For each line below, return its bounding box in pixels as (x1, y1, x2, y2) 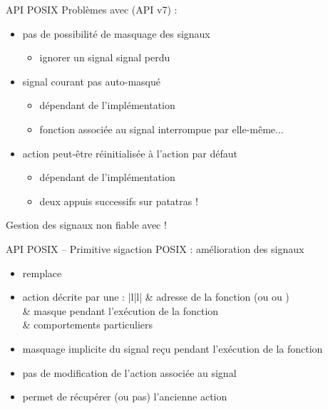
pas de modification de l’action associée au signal (22, 365, 237, 380)
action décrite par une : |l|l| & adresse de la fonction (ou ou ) (22, 289, 289, 304)
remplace (22, 265, 62, 280)
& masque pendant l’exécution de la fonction (22, 303, 219, 318)
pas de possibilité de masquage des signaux (22, 26, 210, 41)
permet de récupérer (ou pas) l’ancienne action (22, 389, 227, 404)
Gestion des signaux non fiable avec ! (6, 217, 167, 232)
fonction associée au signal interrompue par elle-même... (39, 121, 284, 136)
